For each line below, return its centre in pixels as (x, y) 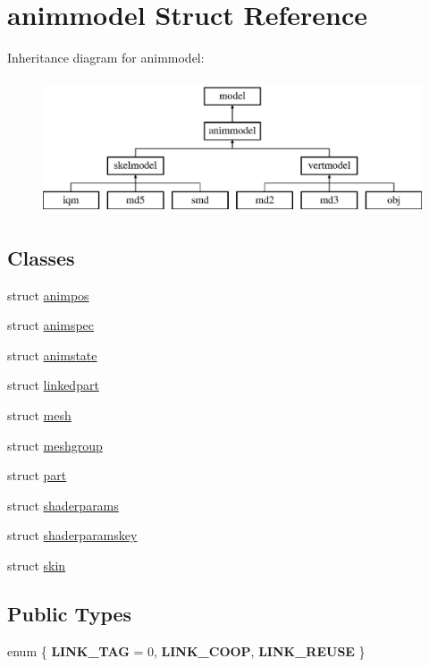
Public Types (70, 614)
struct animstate (52, 355)
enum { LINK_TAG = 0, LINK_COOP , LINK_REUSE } (186, 650)
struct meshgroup (55, 445)
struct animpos (48, 295)
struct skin (37, 566)
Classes (41, 257)
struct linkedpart (53, 385)
